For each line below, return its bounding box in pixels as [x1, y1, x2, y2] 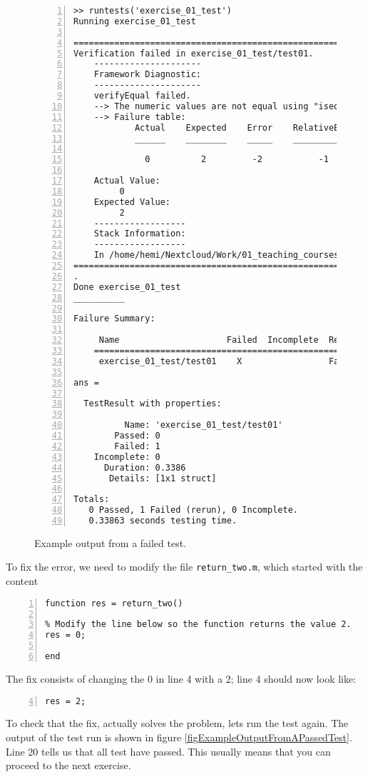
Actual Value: [93, 176, 160, 186]
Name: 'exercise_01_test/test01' [124, 420, 283, 431]
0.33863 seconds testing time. [88, 516, 237, 526]
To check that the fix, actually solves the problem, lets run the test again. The [6, 716, 349, 731]
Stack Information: [93, 229, 186, 239]
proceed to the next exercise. [6, 758, 131, 773]
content [6, 573, 39, 588]
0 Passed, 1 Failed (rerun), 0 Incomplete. [88, 505, 298, 516]
